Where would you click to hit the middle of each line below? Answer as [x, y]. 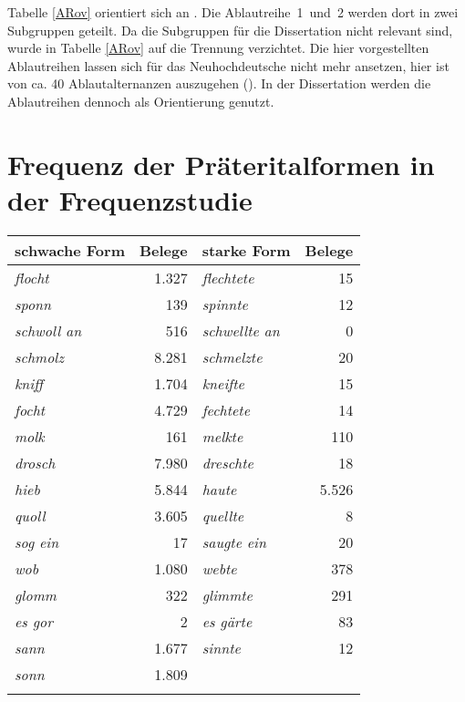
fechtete [226, 409]
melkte [222, 436]
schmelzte [232, 356]
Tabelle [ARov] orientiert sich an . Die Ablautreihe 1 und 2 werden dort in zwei [233, 12]
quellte [223, 515]
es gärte [227, 621]
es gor [34, 621]
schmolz [39, 356]
